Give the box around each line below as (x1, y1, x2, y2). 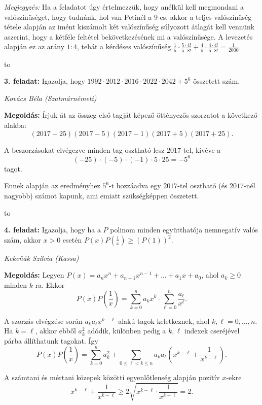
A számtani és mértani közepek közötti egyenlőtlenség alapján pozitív (4, 372, 220, 382)
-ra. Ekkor (33, 279, 65, 290)
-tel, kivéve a (181, 144, 221, 155)
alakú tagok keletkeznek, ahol (118, 315, 210, 326)
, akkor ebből (35, 325, 76, 336)
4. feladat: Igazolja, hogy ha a (4, 224, 101, 235)
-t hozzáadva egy (108, 180, 161, 191)
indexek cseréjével (184, 325, 240, 336)
